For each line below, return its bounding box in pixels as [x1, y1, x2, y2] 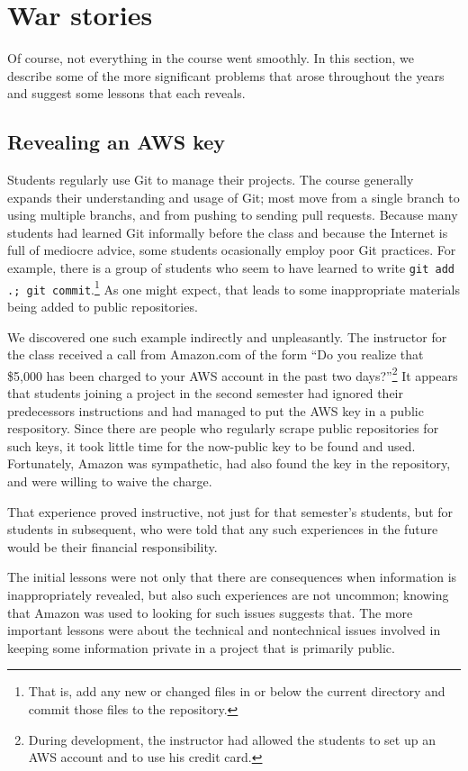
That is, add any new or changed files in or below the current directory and [28, 682, 445, 701]
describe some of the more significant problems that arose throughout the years [7, 66, 445, 85]
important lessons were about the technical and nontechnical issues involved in [7, 621, 441, 639]
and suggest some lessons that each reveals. [7, 84, 246, 103]
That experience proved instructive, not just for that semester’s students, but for [7, 502, 454, 521]
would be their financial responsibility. [7, 537, 218, 556]
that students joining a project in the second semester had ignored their [7, 384, 403, 403]
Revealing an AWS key [7, 128, 226, 156]
